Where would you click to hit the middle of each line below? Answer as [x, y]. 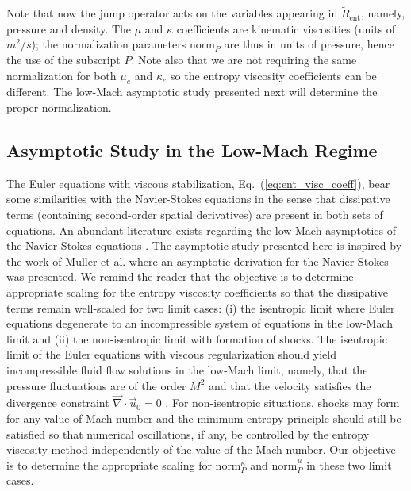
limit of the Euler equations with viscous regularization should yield [171, 354]
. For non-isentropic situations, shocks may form [282, 403]
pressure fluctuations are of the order [96, 385]
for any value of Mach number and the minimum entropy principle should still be [204, 418]
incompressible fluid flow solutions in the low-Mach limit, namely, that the [187, 369]
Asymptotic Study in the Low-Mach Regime [192, 150]
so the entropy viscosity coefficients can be [274, 75]
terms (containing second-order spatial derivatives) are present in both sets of [195, 214]
